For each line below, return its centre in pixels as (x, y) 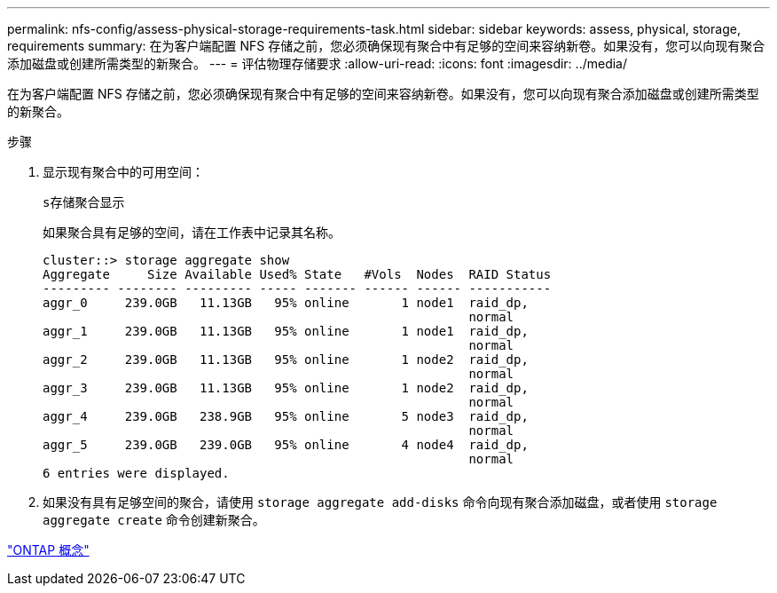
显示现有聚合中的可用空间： (123, 172)
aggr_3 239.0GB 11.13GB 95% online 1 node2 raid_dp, (286, 388)
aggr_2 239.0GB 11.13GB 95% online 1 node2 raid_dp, (286, 360)
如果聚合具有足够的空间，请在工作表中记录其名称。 (192, 232)
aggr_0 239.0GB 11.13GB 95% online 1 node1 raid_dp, (286, 303)
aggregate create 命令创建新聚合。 (154, 520)
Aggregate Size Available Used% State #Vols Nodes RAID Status (297, 274)
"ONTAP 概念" (48, 550)
